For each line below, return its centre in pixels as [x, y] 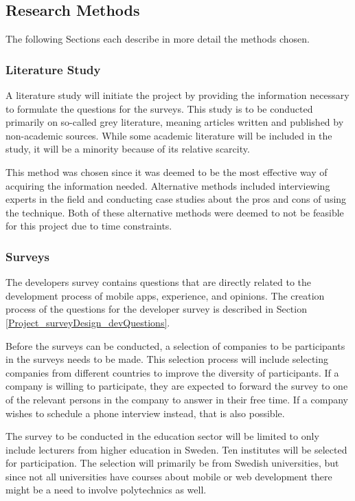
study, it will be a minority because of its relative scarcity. [128, 149]
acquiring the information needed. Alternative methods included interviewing [168, 185]
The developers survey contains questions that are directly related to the [159, 282]
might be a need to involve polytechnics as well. [106, 490]
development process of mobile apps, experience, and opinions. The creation [165, 295]
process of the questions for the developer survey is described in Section [156, 309]
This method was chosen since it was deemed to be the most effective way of [167, 171]
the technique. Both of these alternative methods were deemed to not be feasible [175, 212]
